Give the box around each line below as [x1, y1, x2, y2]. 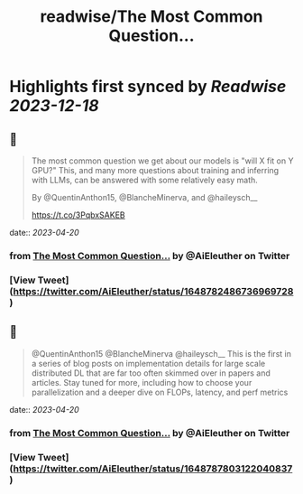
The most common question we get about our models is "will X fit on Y [31, 155, 294, 166]
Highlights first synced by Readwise [9, 77, 287, 97]
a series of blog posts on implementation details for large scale [31, 358, 266, 368]
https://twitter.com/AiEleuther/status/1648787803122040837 [13, 462, 293, 475]
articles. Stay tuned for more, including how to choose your [31, 377, 252, 387]
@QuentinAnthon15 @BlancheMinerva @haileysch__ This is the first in [31, 348, 291, 359]
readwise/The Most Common [40, 6, 263, 27]
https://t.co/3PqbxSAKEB [31, 210, 125, 220]
